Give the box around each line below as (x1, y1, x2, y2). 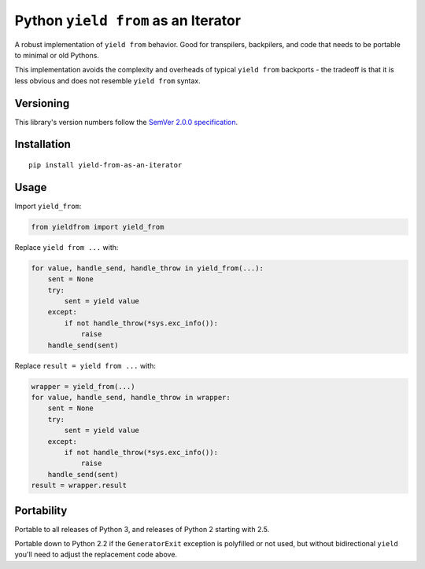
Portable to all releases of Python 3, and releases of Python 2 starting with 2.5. (14, 524, 270, 534)
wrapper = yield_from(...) (31, 382, 135, 391)
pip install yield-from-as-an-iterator (28, 161, 183, 170)
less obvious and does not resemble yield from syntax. (14, 75, 201, 86)
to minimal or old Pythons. (14, 50, 100, 60)
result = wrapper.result (31, 481, 128, 490)
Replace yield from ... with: (14, 242, 119, 251)
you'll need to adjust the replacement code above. (14, 550, 177, 560)
